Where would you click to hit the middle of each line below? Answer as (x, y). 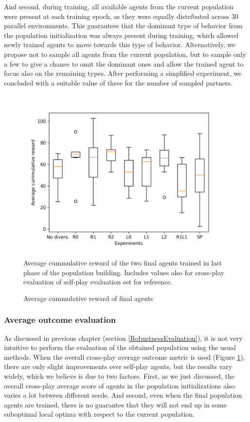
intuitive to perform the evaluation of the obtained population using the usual (120, 347)
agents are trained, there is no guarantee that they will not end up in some (115, 404)
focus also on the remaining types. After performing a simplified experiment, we (123, 73)
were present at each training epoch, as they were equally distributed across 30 (121, 16)
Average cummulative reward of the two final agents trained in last (123, 262)
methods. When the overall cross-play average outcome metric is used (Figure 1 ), (125, 357)
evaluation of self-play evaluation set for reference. (98, 282)
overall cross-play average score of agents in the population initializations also (119, 385)
